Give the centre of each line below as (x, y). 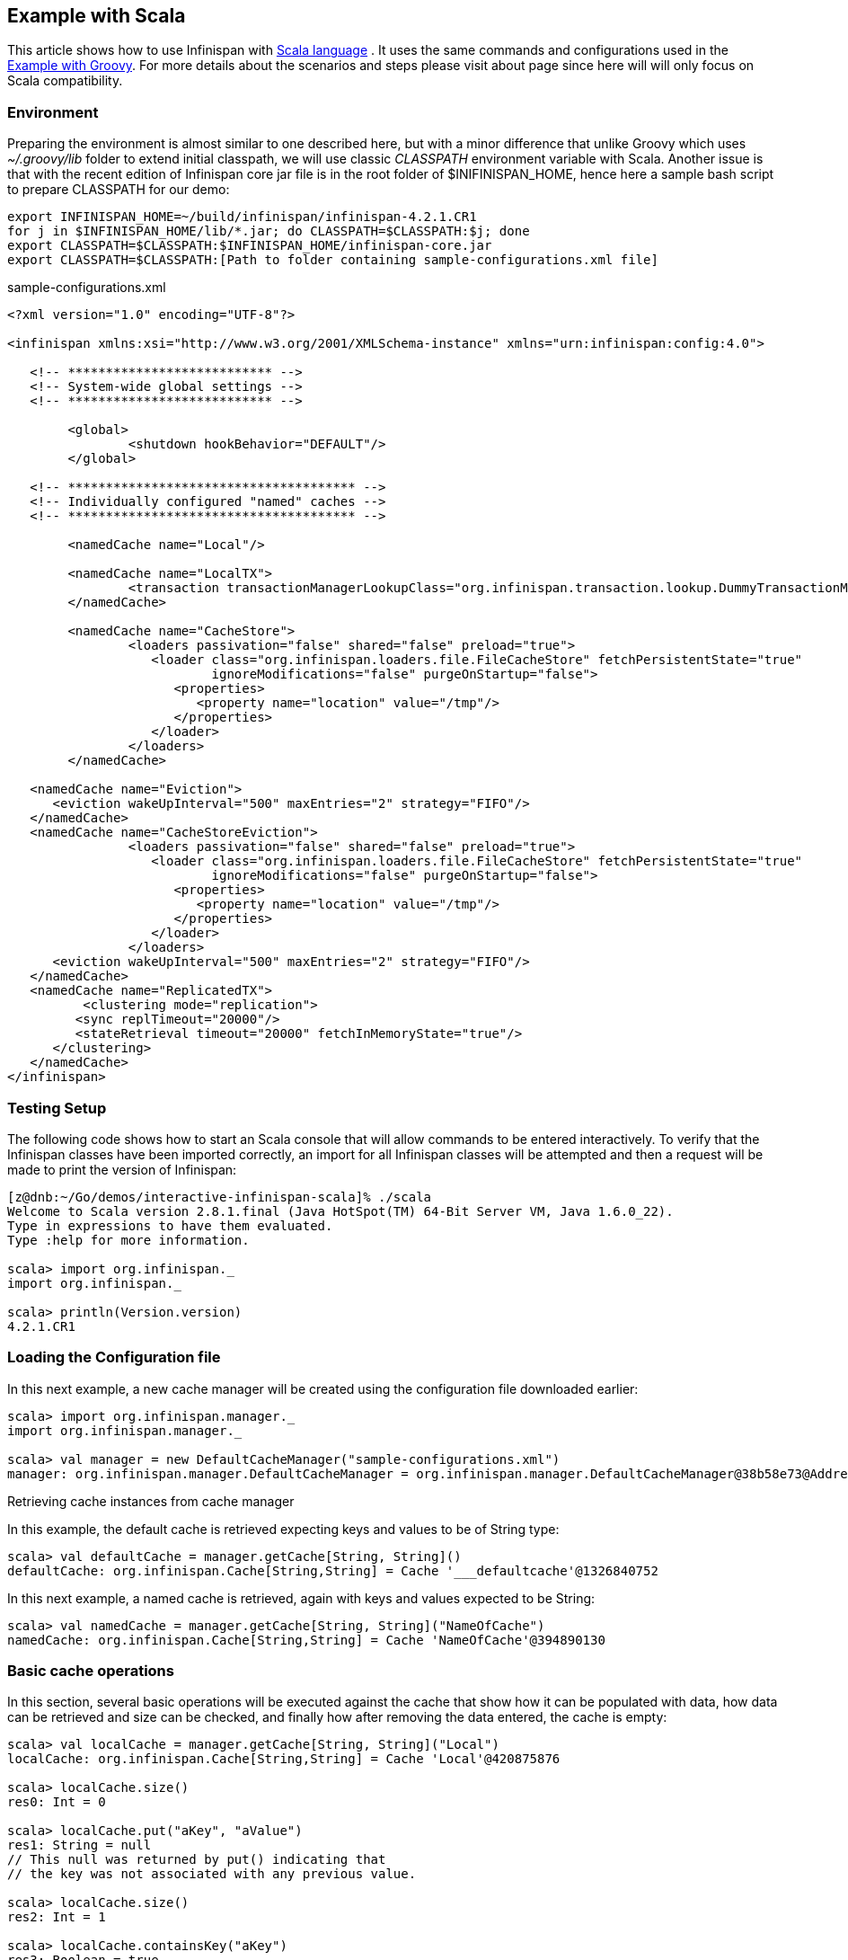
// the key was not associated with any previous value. (212, 1874)
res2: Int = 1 (57, 1917)
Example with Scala (97, 16)
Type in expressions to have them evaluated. (170, 1225)
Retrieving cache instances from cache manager (151, 1501)
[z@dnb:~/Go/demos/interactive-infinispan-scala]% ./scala (220, 1197)
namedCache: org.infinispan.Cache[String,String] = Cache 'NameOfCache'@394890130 (306, 1640)
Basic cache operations (91, 1671)
